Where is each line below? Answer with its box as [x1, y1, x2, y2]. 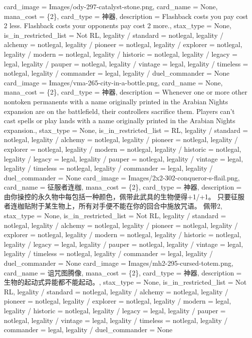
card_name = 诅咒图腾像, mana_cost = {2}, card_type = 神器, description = [4, 267, 242, 277]
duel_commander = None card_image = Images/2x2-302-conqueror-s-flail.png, [4, 172, 240, 182]
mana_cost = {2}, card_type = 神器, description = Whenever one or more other [4, 87, 248, 97]
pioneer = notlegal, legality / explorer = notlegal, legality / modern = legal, [4, 296, 231, 306]
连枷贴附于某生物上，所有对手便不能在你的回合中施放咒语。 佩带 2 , [10, 201, 222, 211]
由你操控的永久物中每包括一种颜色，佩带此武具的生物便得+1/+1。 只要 [4, 191, 231, 201]
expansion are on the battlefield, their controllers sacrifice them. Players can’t [4, 106, 235, 116]
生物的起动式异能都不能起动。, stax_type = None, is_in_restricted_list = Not [4, 277, 247, 287]
